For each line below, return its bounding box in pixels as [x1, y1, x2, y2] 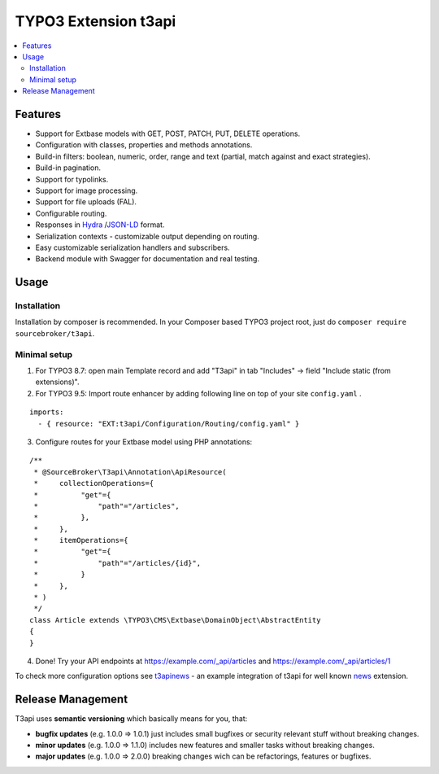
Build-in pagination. [35, 163, 102, 173]
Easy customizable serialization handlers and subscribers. [35, 243, 231, 252]
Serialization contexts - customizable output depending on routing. [35, 231, 259, 241]
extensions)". [35, 377, 80, 387]
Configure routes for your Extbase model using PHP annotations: [35, 436, 253, 447]
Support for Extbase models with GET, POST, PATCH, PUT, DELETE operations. [35, 129, 301, 138]
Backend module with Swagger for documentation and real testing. [35, 254, 260, 264]
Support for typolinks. [35, 174, 109, 184]
